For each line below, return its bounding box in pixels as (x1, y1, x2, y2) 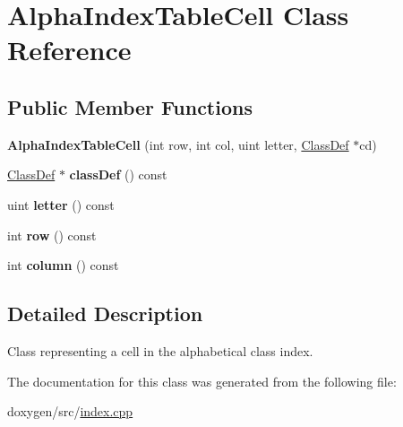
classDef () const (69, 165, 167, 184)
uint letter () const (7, 195, 115, 213)
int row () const (7, 225, 97, 244)
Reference (7, 31, 132, 68)
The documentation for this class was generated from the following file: (7, 371, 397, 390)
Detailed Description (7, 300, 203, 327)
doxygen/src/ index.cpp (7, 402, 133, 421)
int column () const (7, 256, 119, 274)
